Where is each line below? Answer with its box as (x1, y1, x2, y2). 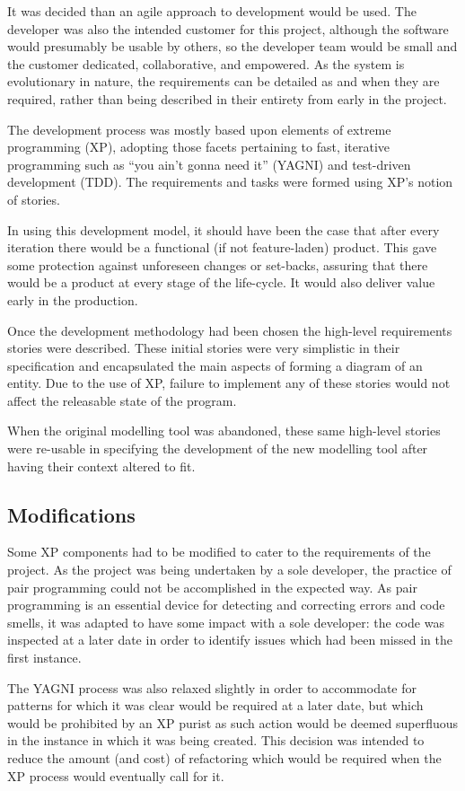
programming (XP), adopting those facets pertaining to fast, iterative (7, 137, 390, 156)
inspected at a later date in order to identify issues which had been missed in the (7, 630, 453, 649)
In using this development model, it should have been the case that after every (7, 220, 440, 239)
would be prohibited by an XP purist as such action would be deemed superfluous (7, 713, 459, 732)
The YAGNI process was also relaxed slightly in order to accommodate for (7, 678, 417, 697)
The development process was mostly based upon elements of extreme (7, 119, 391, 138)
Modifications (7, 500, 136, 528)
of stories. (7, 189, 60, 208)
